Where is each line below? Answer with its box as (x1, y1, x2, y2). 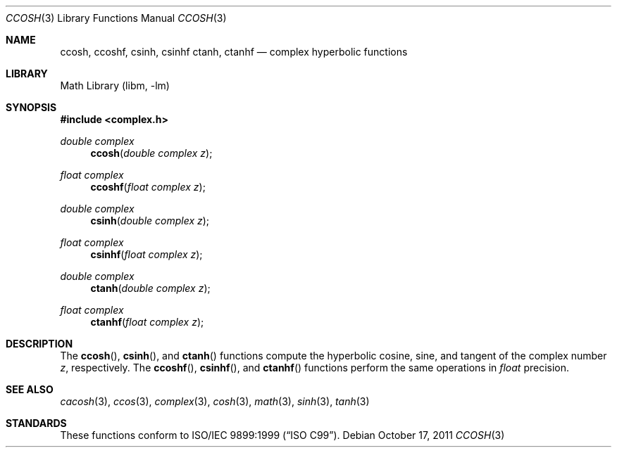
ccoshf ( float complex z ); (90, 181, 206, 193)
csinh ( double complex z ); (90, 215, 210, 226)
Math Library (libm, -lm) (60, 79, 170, 91)
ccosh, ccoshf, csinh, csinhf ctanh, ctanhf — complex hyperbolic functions (60, 46, 408, 58)
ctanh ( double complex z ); (90, 282, 211, 294)
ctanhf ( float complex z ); (90, 316, 204, 328)
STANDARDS (6, 417, 67, 429)
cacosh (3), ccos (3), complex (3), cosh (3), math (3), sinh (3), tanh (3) (60, 395, 370, 407)
